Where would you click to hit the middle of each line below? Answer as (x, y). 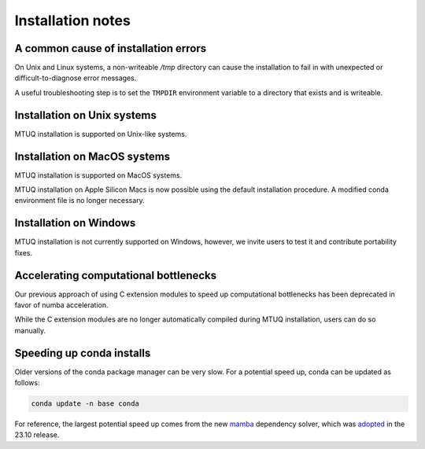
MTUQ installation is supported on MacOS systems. (98, 175)
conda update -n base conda (85, 404)
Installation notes (73, 20)
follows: (27, 383)
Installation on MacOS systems (92, 156)
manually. (30, 330)
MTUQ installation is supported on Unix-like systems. (101, 134)
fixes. (24, 252)
